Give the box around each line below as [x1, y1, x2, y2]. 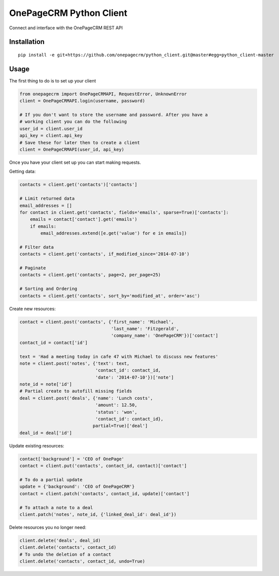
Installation [9, 38, 45, 46]
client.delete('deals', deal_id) [19, 537, 101, 543]
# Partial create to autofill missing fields [19, 388, 132, 394]
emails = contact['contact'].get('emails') [30, 216, 137, 222]
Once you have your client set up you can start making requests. [9, 159, 141, 165]
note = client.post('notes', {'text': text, [19, 360, 130, 366]
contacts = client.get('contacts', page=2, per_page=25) [19, 272, 161, 278]
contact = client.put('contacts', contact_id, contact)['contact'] [19, 463, 187, 469]
